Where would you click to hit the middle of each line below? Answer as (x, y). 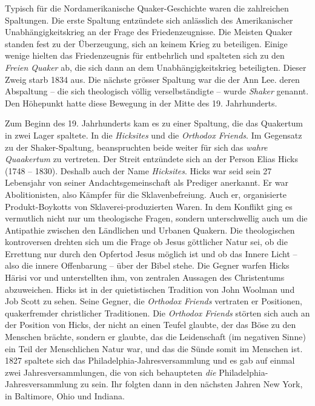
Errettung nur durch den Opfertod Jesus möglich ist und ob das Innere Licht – (151, 253)
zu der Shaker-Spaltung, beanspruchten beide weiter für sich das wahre (136, 147)
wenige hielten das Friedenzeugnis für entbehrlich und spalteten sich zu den (145, 55)
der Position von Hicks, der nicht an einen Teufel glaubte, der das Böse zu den (151, 325)
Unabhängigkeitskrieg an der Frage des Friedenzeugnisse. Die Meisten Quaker (149, 32)
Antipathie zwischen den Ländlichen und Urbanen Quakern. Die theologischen (150, 230)
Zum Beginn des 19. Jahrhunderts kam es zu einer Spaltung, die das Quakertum (154, 123)
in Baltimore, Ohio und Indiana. (65, 396)
